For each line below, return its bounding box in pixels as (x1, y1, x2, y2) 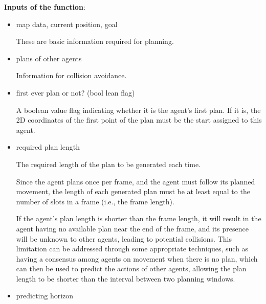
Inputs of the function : (4, 2, 85, 12)
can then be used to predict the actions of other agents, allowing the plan (16, 263, 247, 274)
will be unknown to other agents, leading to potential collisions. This (16, 233, 232, 244)
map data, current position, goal (16, 18, 118, 29)
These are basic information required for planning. (16, 36, 174, 46)
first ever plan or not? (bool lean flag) (16, 87, 135, 98)
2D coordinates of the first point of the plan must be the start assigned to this (16, 114, 262, 125)
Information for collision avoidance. (16, 70, 127, 81)
